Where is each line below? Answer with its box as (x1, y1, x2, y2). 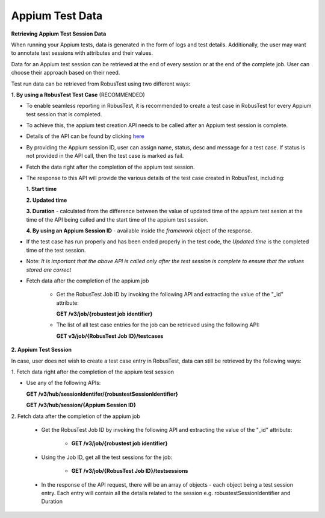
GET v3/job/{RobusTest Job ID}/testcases (56, 332, 164, 340)
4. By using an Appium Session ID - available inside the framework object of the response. (26, 226, 253, 234)
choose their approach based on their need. (11, 69, 120, 76)
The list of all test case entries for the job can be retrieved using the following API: (56, 321, 260, 328)
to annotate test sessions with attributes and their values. (11, 49, 153, 57)
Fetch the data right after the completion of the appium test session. (26, 163, 195, 170)
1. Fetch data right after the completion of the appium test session (11, 368, 175, 376)
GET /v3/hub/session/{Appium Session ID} (26, 401, 137, 409)
